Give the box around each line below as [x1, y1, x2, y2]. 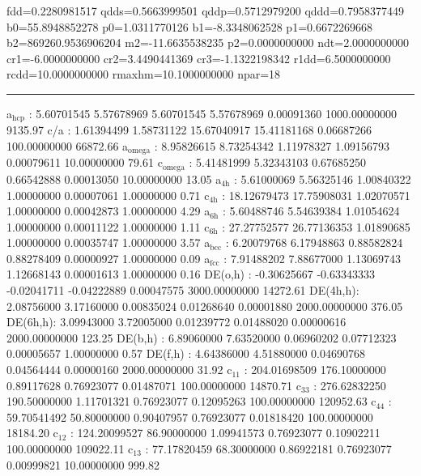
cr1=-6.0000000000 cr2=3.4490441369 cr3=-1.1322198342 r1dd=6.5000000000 [6, 49, 391, 66]
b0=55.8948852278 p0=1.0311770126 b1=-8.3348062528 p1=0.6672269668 [6, 18, 372, 35]
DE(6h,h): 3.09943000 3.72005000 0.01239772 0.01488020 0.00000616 [6, 313, 347, 330]
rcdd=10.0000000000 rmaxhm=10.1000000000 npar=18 [6, 66, 281, 83]
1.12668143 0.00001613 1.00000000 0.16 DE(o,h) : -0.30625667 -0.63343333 [6, 266, 375, 283]
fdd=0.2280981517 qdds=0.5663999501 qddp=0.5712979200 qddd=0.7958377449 [6, 2, 404, 19]
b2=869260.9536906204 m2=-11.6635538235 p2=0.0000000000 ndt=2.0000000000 [6, 34, 410, 51]
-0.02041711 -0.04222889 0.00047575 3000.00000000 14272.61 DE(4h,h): [6, 282, 359, 299]
